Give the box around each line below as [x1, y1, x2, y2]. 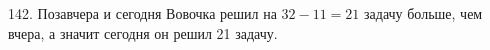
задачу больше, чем [364, 3, 483, 23]
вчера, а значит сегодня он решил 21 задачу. [8, 22, 278, 43]
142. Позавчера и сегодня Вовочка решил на [8, 3, 277, 23]
